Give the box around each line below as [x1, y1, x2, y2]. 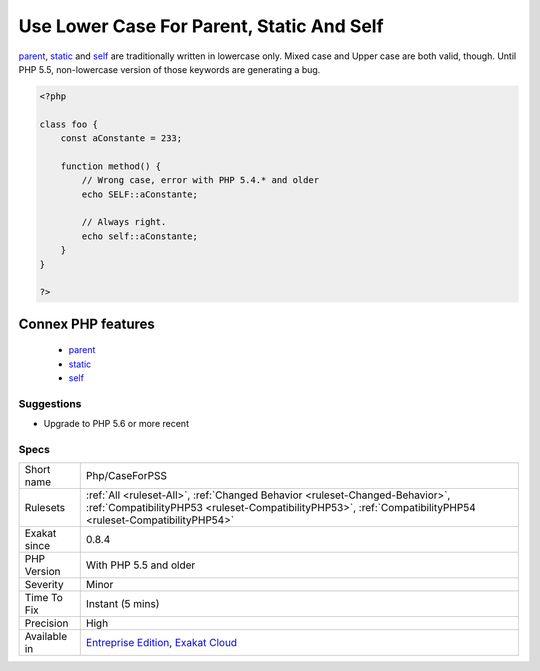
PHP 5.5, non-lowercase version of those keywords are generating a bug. [18, 63, 321, 75]
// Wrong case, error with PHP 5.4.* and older [81, 175, 320, 186]
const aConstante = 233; [60, 133, 183, 144]
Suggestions [18, 396, 82, 410]
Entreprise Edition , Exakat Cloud [85, 636, 238, 650]
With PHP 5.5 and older [85, 558, 196, 572]
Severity [24, 578, 64, 592]
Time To [24, 591, 64, 605]
